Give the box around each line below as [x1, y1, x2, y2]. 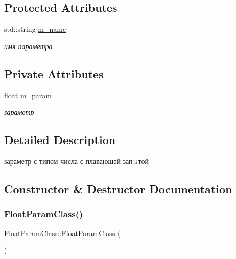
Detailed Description [4, 132, 116, 148]
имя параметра [4, 40, 53, 51]
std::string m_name [4, 23, 66, 34]
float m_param [4, 89, 52, 100]
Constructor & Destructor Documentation [4, 180, 232, 196]
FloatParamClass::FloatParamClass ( [4, 227, 121, 238]
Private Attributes [4, 65, 104, 81]
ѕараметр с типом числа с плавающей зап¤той [4, 155, 149, 166]
